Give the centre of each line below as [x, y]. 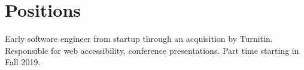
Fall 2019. [23, 62]
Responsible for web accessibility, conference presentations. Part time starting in [152, 50]
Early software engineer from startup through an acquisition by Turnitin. [139, 39]
